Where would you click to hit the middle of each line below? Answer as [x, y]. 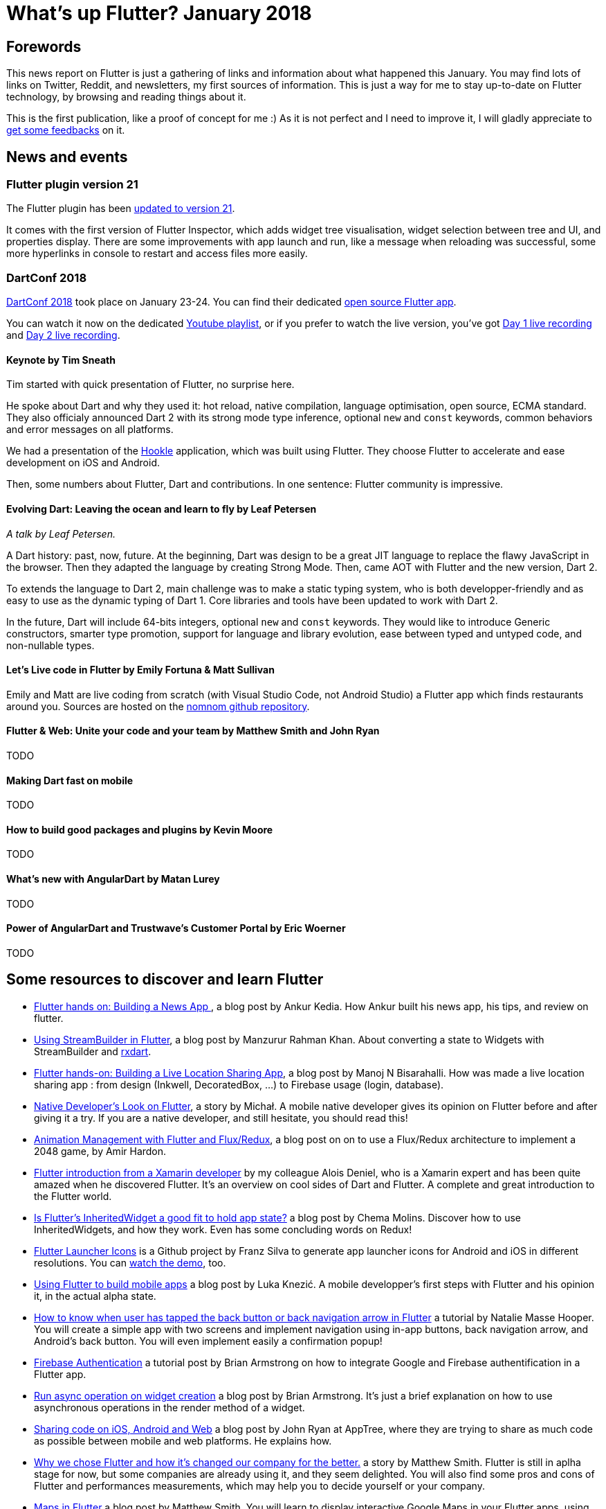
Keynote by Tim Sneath [61, 360]
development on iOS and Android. [83, 463]
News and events [67, 157]
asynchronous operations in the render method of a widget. [169, 1407]
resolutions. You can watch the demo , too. [130, 1262]
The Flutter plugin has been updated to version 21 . [121, 209]
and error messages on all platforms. [90, 430]
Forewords [44, 46]
